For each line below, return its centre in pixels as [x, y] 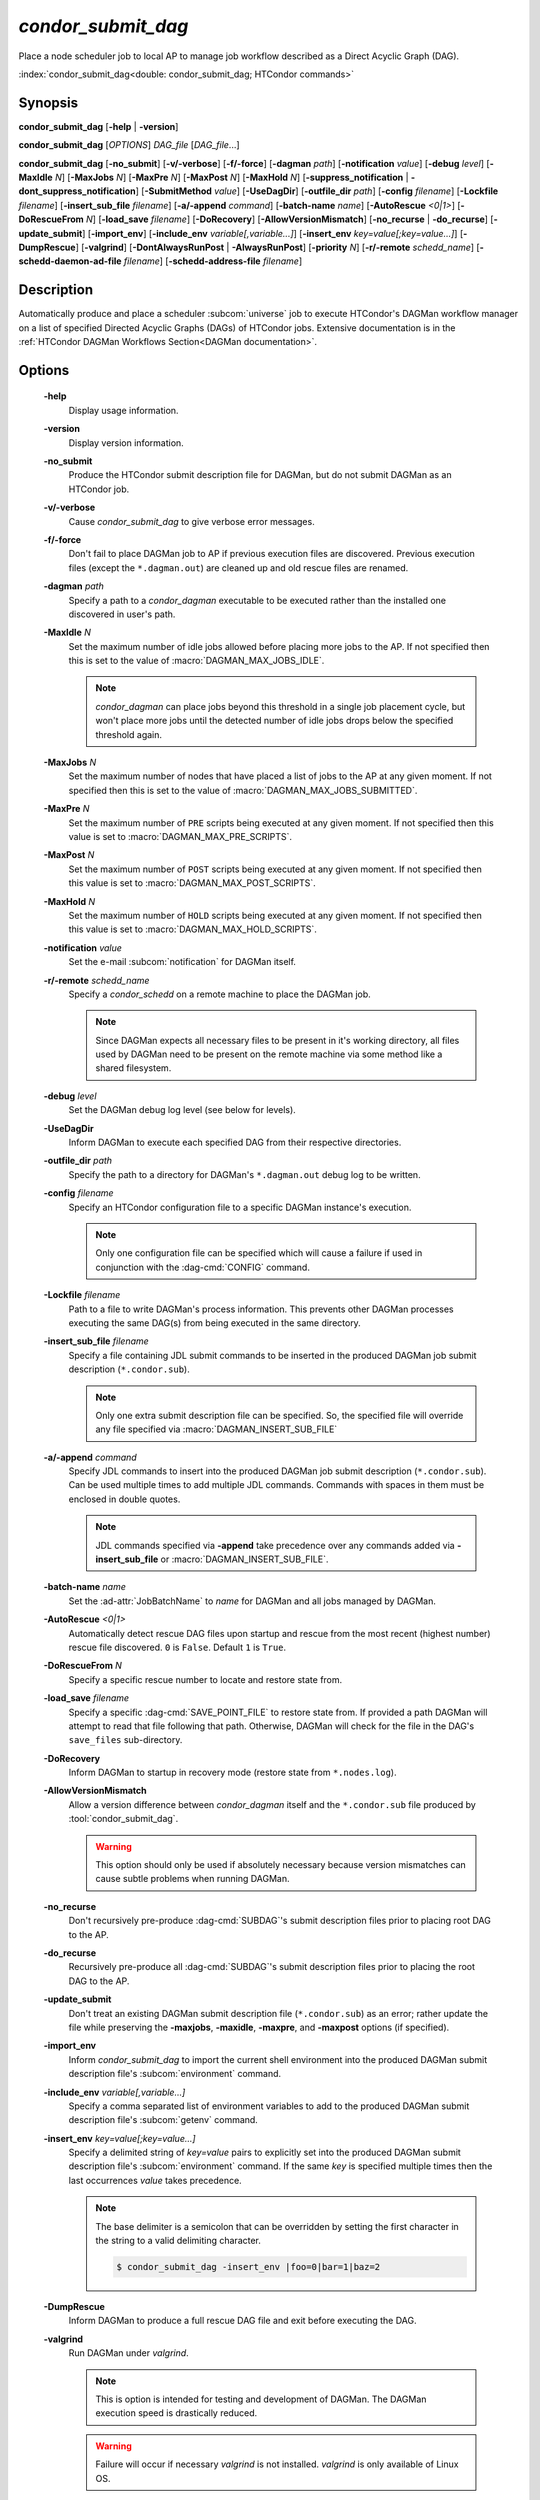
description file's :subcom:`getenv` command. [163, 2120]
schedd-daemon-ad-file [70, 261]
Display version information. [126, 442]
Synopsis [48, 102]
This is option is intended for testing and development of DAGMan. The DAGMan [261, 2399]
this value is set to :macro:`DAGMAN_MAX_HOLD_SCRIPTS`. [192, 929]
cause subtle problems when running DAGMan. [192, 1879]
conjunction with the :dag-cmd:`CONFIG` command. [202, 1267]
